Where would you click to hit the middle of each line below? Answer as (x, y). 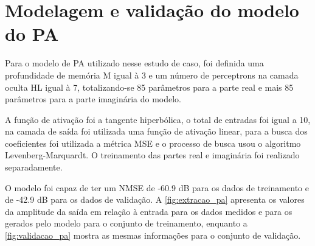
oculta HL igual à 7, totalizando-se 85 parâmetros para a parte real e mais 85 (149, 87)
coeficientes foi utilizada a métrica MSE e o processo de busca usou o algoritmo (153, 143)
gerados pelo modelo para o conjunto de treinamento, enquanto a (126, 223)
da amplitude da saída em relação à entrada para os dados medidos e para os (149, 211)
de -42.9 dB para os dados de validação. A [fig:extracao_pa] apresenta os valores (155, 199)
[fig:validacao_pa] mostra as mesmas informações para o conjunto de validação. (153, 235)
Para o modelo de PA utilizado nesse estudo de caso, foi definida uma (134, 63)
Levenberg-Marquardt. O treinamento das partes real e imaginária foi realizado (152, 155)
